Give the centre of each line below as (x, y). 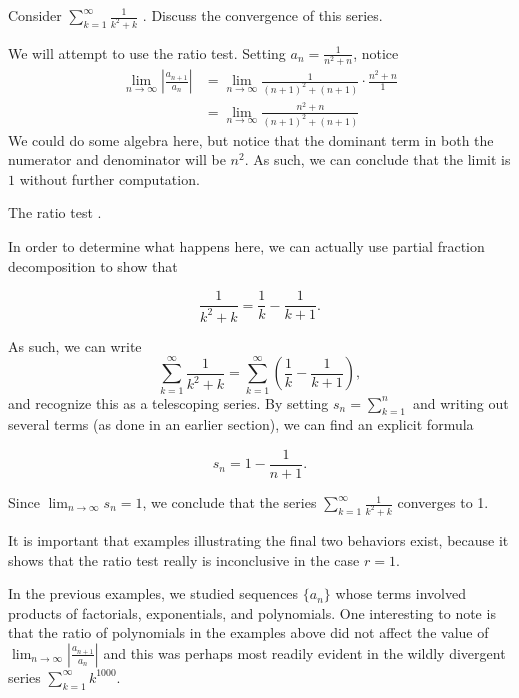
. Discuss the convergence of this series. (262, 15)
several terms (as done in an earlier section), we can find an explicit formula (241, 424)
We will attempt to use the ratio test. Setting (147, 52)
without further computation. (109, 178)
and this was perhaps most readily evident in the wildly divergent (304, 652)
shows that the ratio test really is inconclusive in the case (184, 559)
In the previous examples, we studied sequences (153, 593)
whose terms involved (400, 593)
